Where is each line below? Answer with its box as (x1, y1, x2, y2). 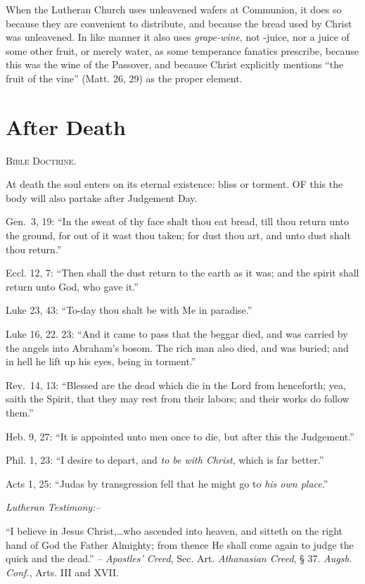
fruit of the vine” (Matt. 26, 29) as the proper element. (6, 70, 243, 85)
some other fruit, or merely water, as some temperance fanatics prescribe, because (6, 43, 359, 58)
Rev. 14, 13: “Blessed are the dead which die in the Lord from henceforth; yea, (6, 377, 346, 392)
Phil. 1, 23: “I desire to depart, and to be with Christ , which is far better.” (6, 452, 324, 467)
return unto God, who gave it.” (6, 279, 139, 293)
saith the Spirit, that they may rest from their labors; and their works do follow (6, 391, 350, 406)
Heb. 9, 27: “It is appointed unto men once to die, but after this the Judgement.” (6, 429, 354, 443)
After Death (6, 112, 126, 141)
